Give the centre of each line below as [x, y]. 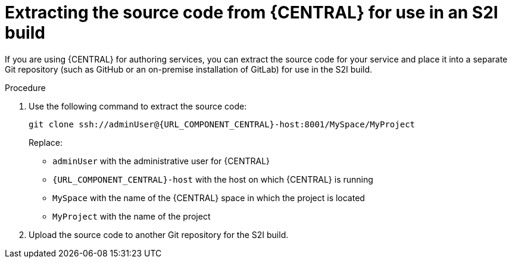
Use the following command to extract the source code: [138, 106]
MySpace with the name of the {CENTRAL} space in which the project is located [209, 198]
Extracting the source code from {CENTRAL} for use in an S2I [252, 12]
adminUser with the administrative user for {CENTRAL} [161, 161]
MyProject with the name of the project [132, 216]
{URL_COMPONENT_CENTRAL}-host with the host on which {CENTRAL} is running [213, 179]
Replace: [46, 142]
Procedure [25, 87]
